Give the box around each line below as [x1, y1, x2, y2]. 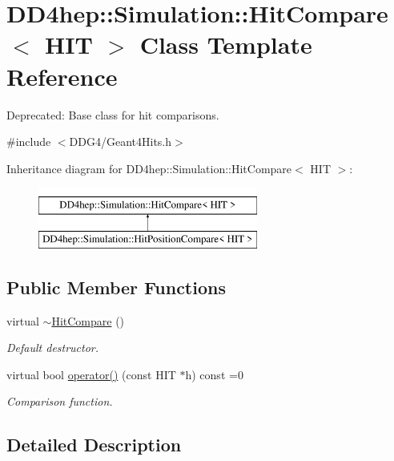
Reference [6, 59, 118, 92]
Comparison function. [6, 393, 113, 410]
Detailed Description [6, 432, 182, 457]
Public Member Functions [6, 274, 226, 299]
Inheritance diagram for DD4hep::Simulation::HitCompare [6, 160, 292, 176]
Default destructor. [6, 339, 99, 356]
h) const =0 [185, 366, 243, 382]
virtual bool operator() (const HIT [6, 366, 176, 382]
